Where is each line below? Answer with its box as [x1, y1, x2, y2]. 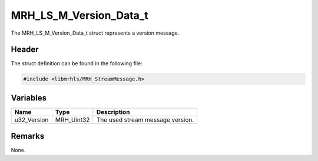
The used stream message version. [96, 115, 194, 123]
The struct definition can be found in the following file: [11, 60, 143, 67]
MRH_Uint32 [55, 115, 90, 123]
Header [11, 45, 39, 55]
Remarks [11, 131, 45, 141]
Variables [11, 93, 47, 103]
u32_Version [14, 115, 49, 123]
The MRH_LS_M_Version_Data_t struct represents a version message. [11, 29, 180, 36]
